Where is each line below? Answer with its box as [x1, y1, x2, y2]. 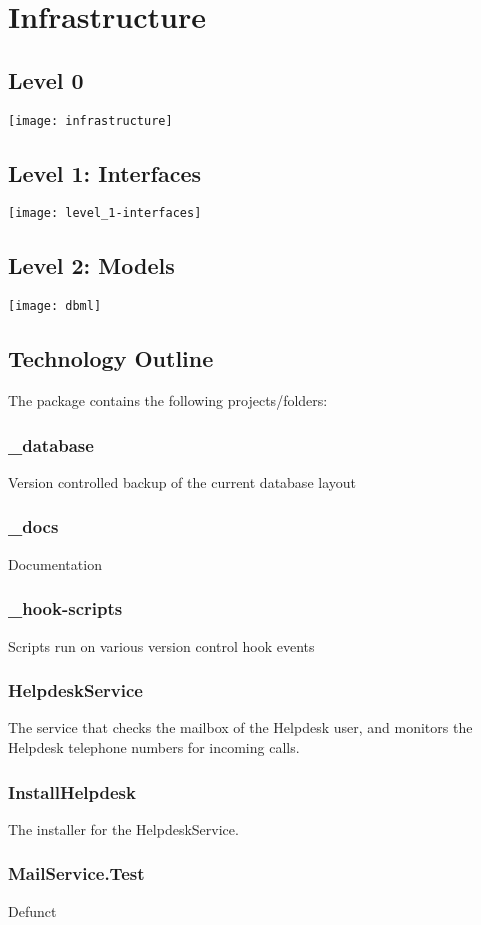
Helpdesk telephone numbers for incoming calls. [8, 737, 300, 757]
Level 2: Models [8, 250, 175, 281]
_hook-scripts [8, 596, 123, 621]
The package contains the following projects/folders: [8, 390, 328, 411]
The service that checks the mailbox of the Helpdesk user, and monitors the [8, 717, 473, 738]
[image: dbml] [8, 299, 102, 314]
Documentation [8, 553, 102, 574]
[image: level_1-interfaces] [8, 206, 202, 221]
